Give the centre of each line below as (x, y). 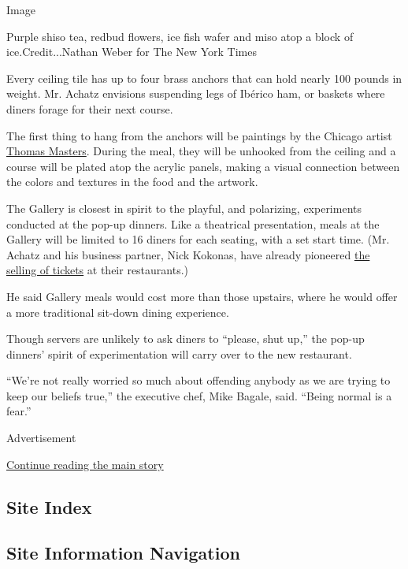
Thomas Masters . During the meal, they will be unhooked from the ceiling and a (201, 151)
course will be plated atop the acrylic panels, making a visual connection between (203, 166)
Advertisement (41, 438)
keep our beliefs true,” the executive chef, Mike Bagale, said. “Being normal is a (199, 395)
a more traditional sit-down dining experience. (118, 312)
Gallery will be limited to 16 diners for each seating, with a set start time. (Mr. (198, 239)
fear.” (19, 411)
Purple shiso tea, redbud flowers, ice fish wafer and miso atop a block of (180, 36)
